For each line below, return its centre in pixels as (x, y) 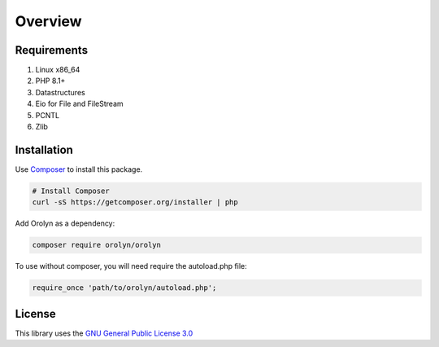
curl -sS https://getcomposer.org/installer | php (135, 202)
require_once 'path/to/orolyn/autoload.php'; (124, 288)
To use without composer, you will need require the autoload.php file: (131, 266)
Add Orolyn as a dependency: (65, 223)
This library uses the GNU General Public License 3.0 (104, 333)
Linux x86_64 (58, 70)
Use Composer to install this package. (79, 169)
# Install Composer (71, 191)
